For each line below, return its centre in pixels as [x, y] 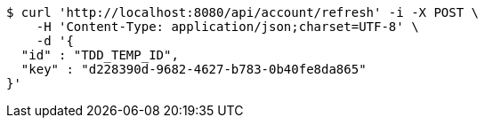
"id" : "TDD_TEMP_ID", [100, 55]
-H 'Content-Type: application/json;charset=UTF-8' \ [227, 27]
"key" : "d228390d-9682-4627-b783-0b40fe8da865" [194, 69]
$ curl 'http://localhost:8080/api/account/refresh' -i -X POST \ [243, 12]
